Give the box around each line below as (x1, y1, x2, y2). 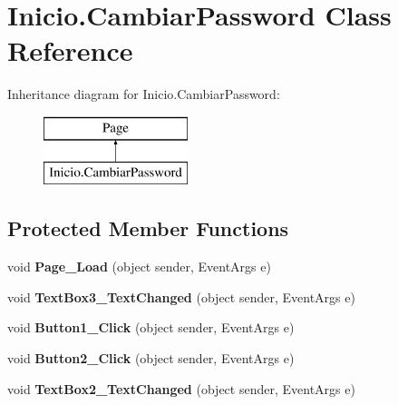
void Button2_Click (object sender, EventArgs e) (7, 349, 295, 368)
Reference (7, 32, 133, 69)
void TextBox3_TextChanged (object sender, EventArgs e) (7, 287, 355, 306)
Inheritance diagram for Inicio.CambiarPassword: (7, 84, 280, 104)
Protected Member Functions (7, 214, 289, 242)
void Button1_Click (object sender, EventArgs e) (7, 318, 295, 337)
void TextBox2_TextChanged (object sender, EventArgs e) (7, 379, 355, 398)
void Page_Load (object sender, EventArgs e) (7, 257, 271, 276)
